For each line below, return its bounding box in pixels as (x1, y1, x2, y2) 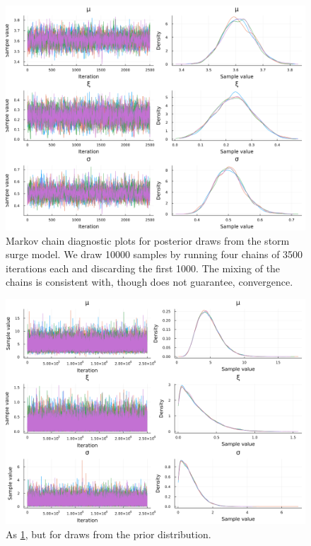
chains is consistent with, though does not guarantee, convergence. (6, 274, 293, 289)
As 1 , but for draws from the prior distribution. (6, 526, 211, 541)
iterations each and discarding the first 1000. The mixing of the (6, 260, 281, 275)
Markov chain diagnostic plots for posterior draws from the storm (6, 233, 290, 248)
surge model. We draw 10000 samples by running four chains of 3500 (6, 247, 303, 262)
